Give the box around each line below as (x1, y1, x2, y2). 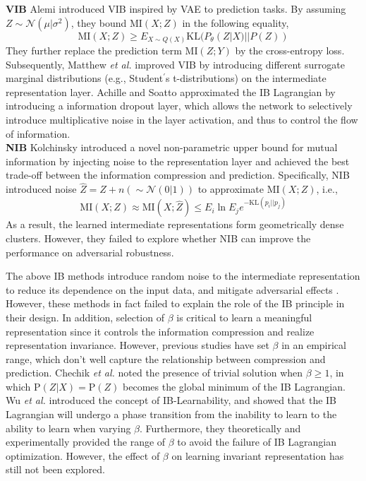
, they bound (71, 15, 127, 30)
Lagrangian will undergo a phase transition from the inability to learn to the (6, 407, 337, 422)
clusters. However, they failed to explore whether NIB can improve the (6, 230, 311, 245)
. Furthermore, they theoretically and (140, 420, 301, 435)
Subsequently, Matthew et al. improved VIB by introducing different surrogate (6, 57, 345, 71)
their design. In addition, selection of (6, 309, 164, 324)
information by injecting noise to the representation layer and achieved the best (6, 153, 350, 168)
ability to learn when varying (6, 420, 131, 435)
